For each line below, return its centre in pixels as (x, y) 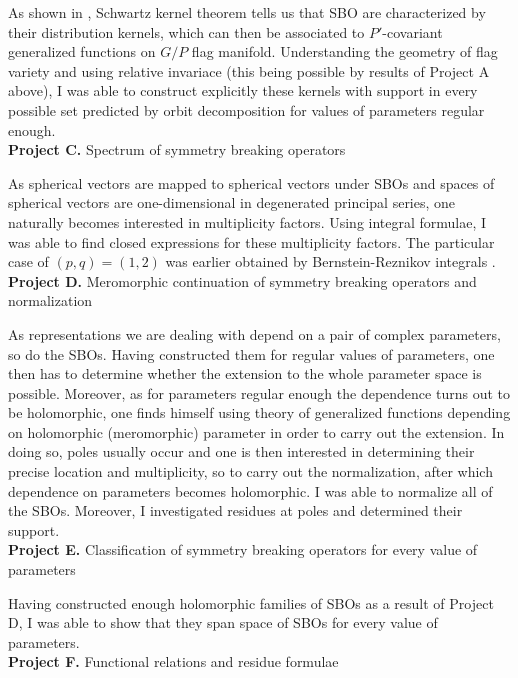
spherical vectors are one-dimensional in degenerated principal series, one (232, 202)
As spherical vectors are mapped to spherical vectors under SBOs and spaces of (251, 182)
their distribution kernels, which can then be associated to (186, 31)
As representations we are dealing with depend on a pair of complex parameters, (254, 333)
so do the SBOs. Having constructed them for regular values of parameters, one (251, 353)
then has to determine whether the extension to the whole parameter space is (245, 373)
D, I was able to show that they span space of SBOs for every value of (223, 622)
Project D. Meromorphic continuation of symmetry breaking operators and (242, 280)
